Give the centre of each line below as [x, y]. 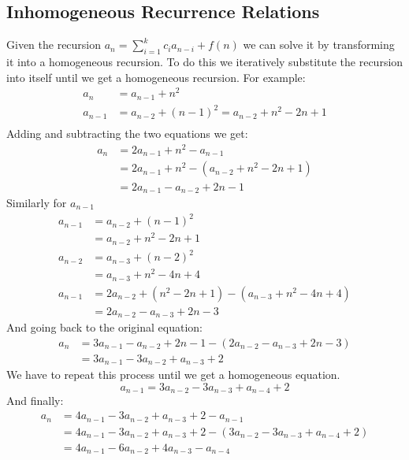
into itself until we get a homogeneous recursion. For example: [156, 77]
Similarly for [37, 202]
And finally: [35, 401]
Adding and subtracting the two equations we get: [127, 134]
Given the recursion [54, 45]
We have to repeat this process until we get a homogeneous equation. [173, 375]
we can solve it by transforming [319, 45]
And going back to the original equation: [104, 327]
